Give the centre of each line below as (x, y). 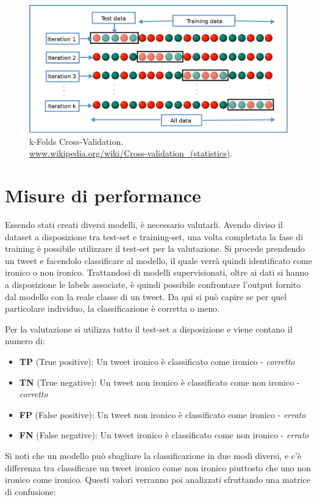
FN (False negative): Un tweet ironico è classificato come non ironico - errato (164, 435)
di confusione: (30, 491)
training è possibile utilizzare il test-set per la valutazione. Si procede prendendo (155, 248)
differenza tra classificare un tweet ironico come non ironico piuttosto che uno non (158, 467)
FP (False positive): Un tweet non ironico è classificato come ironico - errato (162, 414)
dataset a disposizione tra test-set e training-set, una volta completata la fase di (154, 236)
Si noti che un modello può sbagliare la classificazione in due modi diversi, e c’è (153, 455)
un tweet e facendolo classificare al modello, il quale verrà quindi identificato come (158, 260)
